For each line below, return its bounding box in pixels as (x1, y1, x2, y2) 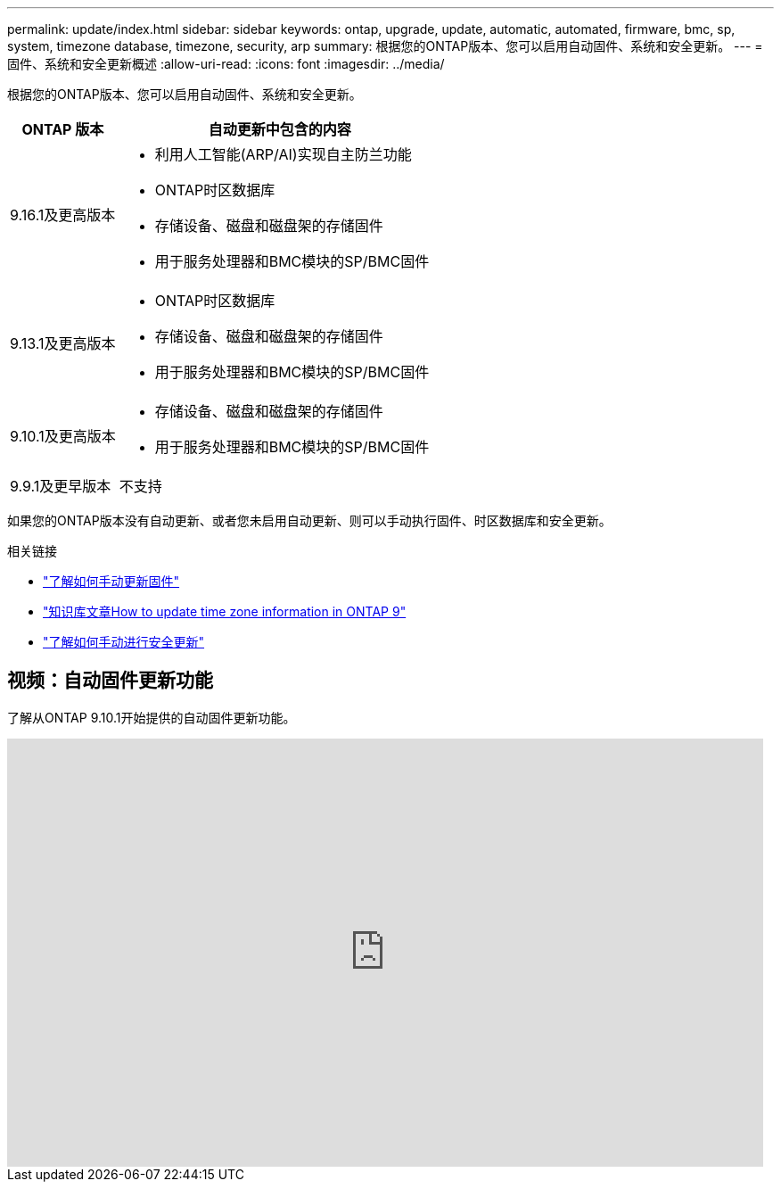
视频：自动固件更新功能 (7, 669, 213, 692)
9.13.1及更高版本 (10, 334, 116, 352)
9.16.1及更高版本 (10, 206, 116, 224)
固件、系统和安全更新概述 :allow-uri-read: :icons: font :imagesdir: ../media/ (7, 56, 445, 71)
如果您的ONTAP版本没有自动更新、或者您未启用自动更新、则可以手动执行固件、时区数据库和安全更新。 (7, 513, 612, 528)
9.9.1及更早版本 (10, 477, 111, 495)
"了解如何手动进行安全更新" (43, 634, 205, 649)
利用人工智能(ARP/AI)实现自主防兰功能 (154, 145, 412, 163)
